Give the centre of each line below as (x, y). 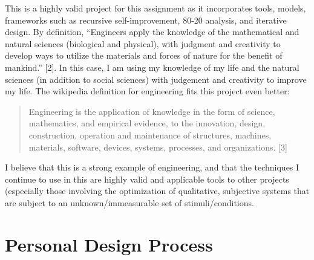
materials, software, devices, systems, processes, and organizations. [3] (158, 147)
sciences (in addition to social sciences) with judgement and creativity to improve (156, 79)
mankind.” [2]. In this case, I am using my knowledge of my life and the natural (152, 67)
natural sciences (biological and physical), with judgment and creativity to (143, 43)
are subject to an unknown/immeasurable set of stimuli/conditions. (129, 202)
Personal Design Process (109, 244)
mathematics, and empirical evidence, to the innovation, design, (147, 123)
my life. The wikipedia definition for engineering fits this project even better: (147, 91)
